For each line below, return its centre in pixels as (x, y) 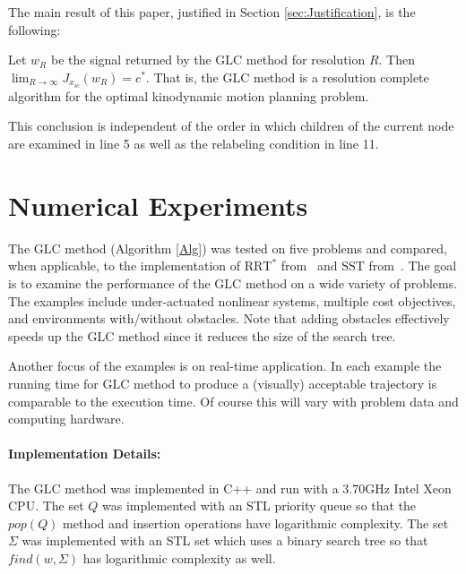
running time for (53, 383)
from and (309, 266)
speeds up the (46, 335)
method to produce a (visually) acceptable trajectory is (285, 383)
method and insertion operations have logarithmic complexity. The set (256, 523)
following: (35, 29)
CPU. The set (46, 505)
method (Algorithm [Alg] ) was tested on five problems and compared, (256, 248)
